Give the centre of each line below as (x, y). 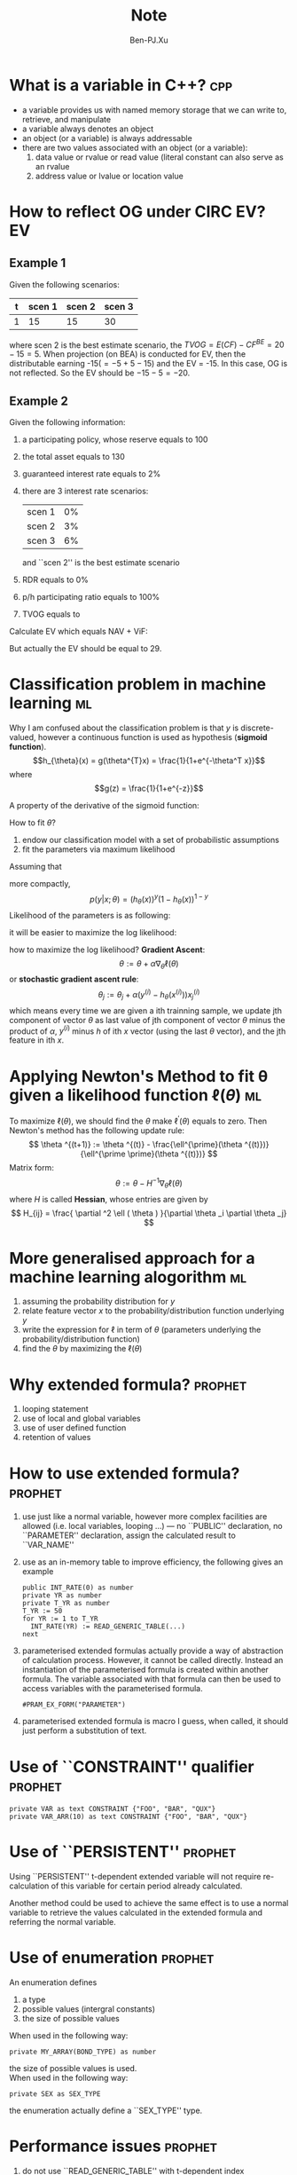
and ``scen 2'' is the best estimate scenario (101, 563)
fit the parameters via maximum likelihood (98, 849)
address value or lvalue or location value (109, 176)
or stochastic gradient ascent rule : (74, 979)
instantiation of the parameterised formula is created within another (145, 1670)
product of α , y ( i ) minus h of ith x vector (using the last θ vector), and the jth (148, 1030)
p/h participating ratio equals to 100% (91, 597)
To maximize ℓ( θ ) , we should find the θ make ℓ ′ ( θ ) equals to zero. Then (138, 1121)
